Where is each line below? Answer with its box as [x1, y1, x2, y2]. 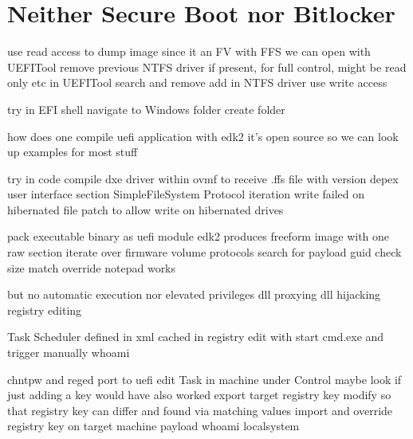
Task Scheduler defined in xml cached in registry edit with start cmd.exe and [7, 328, 384, 345]
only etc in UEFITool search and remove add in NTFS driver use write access [7, 74, 387, 91]
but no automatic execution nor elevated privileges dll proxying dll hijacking [7, 286, 381, 303]
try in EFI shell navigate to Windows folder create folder [7, 100, 285, 117]
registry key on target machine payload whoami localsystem [7, 417, 300, 434]
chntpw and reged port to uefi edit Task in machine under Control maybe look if [7, 370, 402, 387]
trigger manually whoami [7, 344, 130, 361]
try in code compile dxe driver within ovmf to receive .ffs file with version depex [7, 170, 399, 186]
